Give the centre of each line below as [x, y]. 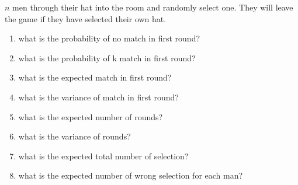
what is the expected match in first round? [95, 77]
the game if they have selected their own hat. [86, 18]
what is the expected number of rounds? [91, 116]
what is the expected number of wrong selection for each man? [131, 175]
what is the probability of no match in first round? [109, 38]
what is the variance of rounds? [74, 136]
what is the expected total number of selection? [103, 156]
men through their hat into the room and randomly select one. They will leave [153, 7]
